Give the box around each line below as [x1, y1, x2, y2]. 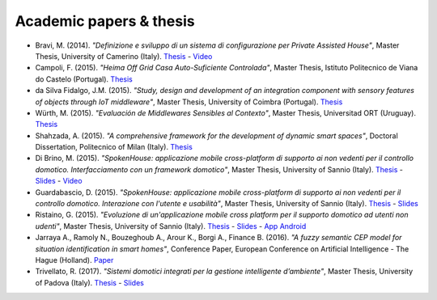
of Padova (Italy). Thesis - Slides [35, 277, 145, 287]
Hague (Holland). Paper [35, 255, 114, 264]
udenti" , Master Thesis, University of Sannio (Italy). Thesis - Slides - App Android [35, 221, 307, 230]
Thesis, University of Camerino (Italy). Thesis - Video [35, 51, 213, 61]
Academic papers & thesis [15, 12, 195, 30]
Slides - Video [35, 176, 83, 186]
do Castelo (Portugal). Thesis [35, 74, 133, 84]
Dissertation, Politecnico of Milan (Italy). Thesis [35, 142, 193, 152]
